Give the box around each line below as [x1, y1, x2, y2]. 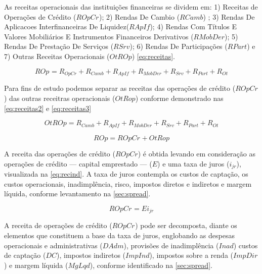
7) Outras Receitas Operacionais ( [4, 50, 110, 61]
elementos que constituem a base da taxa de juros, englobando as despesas [4, 230, 235, 240]
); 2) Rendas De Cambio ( [99, 11, 180, 22]
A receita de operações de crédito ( [4, 220, 112, 231]
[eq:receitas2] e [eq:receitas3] [4, 102, 92, 113]
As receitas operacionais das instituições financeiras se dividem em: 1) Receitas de [4, 2, 258, 12]
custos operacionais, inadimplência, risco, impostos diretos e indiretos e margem [4, 178, 252, 189]
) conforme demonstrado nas [135, 92, 224, 103]
